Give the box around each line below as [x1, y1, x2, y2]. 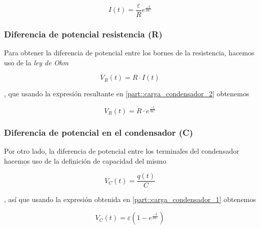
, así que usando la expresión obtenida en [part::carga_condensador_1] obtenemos [4, 194, 256, 205]
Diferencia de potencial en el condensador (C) [4, 126, 193, 138]
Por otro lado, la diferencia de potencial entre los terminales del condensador [4, 146, 239, 156]
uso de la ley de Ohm [4, 57, 68, 67]
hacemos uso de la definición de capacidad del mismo [4, 155, 166, 166]
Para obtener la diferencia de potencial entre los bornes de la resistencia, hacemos [4, 47, 254, 58]
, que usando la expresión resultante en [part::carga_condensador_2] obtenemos [4, 88, 249, 99]
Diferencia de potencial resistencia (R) [4, 27, 162, 40]
